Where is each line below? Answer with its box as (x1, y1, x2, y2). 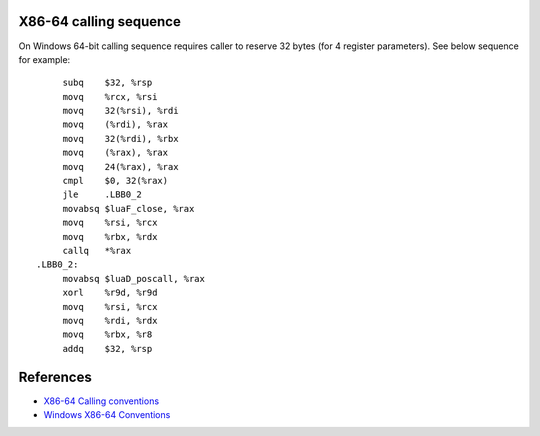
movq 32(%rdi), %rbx (62, 133, 179, 144)
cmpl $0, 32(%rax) (62, 175, 169, 187)
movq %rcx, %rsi (62, 91, 158, 102)
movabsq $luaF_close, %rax (62, 203, 195, 214)
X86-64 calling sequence (18, 13, 182, 30)
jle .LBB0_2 (62, 189, 142, 200)
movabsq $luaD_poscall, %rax (62, 273, 205, 284)
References (18, 368, 92, 385)
